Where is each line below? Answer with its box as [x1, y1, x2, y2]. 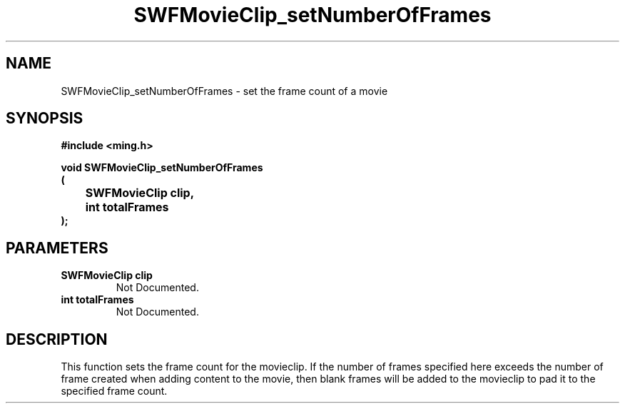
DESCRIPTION [6, 330, 108, 348]
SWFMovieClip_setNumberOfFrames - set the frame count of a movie [61, 84, 388, 97]
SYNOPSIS [6, 109, 83, 128]
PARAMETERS [6, 238, 108, 257]
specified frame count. [61, 385, 168, 398]
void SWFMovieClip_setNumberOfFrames [61, 161, 263, 174]
